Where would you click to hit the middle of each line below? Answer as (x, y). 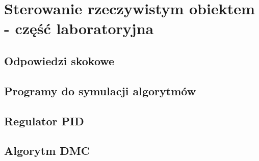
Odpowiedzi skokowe (59, 60)
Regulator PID (44, 120)
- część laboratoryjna (79, 28)
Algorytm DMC (47, 151)
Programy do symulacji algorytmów (100, 90)
